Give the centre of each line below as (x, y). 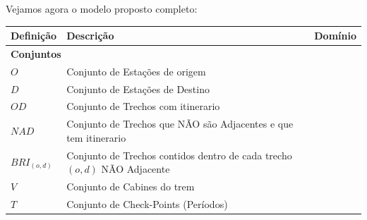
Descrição (90, 36)
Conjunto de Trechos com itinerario (143, 106)
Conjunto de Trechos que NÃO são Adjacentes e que (180, 124)
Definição (34, 36)
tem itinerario (96, 137)
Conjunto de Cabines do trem (131, 187)
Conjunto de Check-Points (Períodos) (147, 204)
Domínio (335, 36)
